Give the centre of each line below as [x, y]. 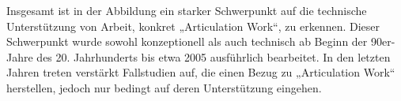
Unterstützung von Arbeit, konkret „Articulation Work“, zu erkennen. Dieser [193, 26]
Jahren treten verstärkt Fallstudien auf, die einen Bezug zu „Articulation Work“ [201, 72]
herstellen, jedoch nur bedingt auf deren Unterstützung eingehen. [164, 87]
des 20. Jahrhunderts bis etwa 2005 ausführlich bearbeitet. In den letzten [214, 56]
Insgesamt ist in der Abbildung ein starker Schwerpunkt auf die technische [187, 10]
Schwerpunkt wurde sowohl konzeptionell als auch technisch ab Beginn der [187, 41]
